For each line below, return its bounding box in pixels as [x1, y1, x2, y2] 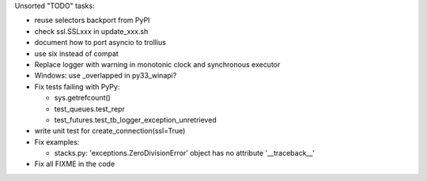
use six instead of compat [34, 48, 119, 58]
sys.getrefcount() [54, 93, 111, 103]
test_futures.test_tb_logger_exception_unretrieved [54, 115, 217, 124]
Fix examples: [34, 137, 80, 146]
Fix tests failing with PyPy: [34, 81, 120, 91]
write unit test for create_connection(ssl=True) [34, 126, 186, 136]
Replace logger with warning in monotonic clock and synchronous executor [34, 59, 281, 69]
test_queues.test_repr [54, 104, 126, 114]
